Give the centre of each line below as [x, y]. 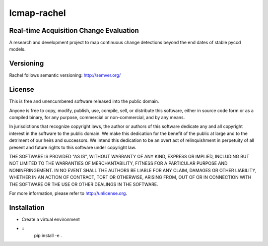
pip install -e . [48, 235]
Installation [27, 208]
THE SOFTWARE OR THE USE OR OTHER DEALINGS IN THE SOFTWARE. [84, 184]
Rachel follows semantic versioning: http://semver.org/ [65, 75]
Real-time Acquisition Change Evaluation [74, 31]
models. [17, 49]
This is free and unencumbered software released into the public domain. [84, 101]
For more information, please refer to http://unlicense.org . [68, 193]
